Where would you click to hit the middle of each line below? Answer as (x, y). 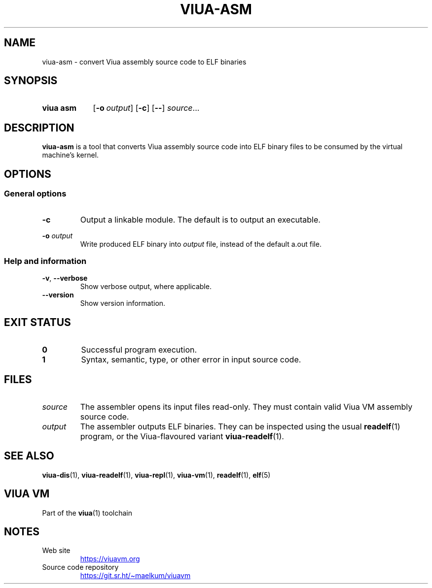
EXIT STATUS (37, 322)
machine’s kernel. (71, 155)
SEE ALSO (29, 456)
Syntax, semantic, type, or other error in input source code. (191, 360)
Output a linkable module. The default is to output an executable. (200, 219)
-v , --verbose (65, 278)
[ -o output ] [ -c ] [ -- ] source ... (146, 108)
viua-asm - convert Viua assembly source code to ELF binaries (144, 62)
